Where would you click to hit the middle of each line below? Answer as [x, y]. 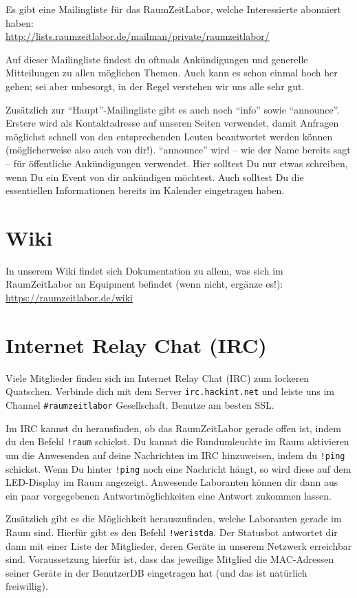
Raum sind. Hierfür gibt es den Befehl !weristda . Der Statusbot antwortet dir [172, 532]
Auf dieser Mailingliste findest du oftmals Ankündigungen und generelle [157, 59]
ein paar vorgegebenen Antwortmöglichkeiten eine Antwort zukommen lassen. [169, 495]
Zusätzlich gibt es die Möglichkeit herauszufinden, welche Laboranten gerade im [174, 519]
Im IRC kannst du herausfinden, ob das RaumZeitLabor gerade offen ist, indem [173, 428]
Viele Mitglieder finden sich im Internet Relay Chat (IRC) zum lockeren [158, 377]
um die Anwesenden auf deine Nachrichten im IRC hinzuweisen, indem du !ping [175, 455]
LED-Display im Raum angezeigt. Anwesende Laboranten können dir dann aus [172, 482]
